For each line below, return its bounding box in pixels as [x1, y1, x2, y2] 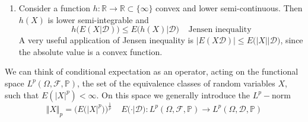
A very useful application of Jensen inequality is [18, 34, 193, 46]
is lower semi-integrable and [47, 13, 149, 25]
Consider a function [18, 2, 91, 14]
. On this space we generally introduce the [96, 88, 250, 101]
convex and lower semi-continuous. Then [155, 2, 303, 14]
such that [5, 88, 39, 101]
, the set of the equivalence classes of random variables [77, 76, 275, 89]
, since [280, 34, 303, 46]
